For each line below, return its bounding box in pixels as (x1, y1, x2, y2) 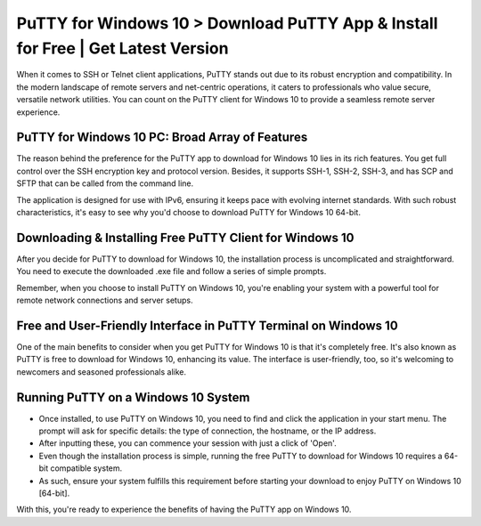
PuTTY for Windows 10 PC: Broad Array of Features (16, 130, 308, 145)
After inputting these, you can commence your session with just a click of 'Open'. (38, 438, 338, 449)
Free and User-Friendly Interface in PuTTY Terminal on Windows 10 (16, 318, 398, 333)
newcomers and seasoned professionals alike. (16, 366, 187, 377)
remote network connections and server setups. (16, 295, 193, 306)
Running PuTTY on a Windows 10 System (16, 390, 250, 405)
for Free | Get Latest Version (16, 38, 229, 58)
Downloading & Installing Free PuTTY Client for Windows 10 (16, 230, 355, 245)
